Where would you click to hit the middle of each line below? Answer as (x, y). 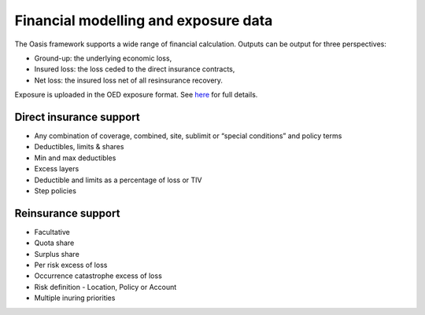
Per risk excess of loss (71, 265)
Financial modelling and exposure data (144, 20)
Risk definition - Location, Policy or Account (105, 287)
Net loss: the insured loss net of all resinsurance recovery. (129, 80)
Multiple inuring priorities (75, 298)
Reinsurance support (67, 213)
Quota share (54, 243)
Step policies (55, 190)
